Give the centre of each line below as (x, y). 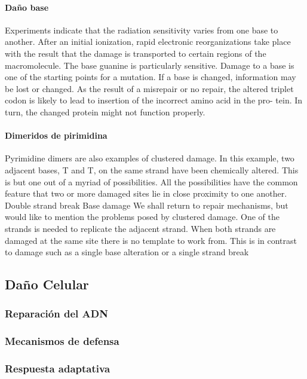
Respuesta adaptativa (58, 369)
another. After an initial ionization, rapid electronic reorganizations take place (148, 42)
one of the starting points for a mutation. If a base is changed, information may (151, 77)
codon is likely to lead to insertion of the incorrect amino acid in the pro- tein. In (154, 100)
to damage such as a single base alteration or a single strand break (127, 252)
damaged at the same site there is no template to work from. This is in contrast (151, 240)
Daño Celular (47, 284)
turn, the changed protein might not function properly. (105, 111)
